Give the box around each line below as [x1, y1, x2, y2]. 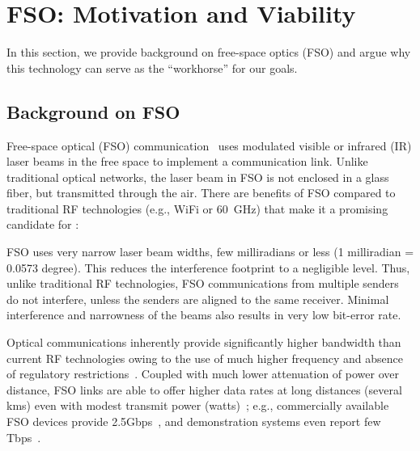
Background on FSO [6, 99, 180, 124]
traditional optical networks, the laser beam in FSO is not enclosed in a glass [6, 168, 389, 185]
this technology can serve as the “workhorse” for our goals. [6, 59, 298, 76]
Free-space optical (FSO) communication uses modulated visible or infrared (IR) [6, 137, 412, 154]
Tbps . [6, 428, 41, 445]
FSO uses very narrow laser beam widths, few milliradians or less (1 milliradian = [6, 243, 414, 260]
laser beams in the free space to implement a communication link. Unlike [6, 153, 368, 170]
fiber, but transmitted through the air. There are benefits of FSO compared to [6, 184, 396, 201]
